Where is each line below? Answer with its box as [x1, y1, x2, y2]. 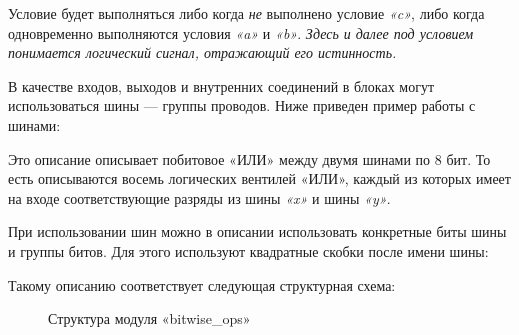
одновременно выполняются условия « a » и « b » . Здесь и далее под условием [8, 22, 474, 43]
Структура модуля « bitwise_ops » [48, 308, 251, 329]
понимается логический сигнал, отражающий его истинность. [8, 42, 397, 63]
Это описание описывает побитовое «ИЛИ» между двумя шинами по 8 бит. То [8, 148, 491, 169]
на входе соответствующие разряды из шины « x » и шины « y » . [8, 187, 391, 208]
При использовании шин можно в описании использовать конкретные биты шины [8, 221, 507, 242]
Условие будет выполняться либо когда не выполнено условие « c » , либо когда [8, 3, 485, 23]
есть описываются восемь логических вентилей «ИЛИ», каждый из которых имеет [8, 168, 511, 189]
